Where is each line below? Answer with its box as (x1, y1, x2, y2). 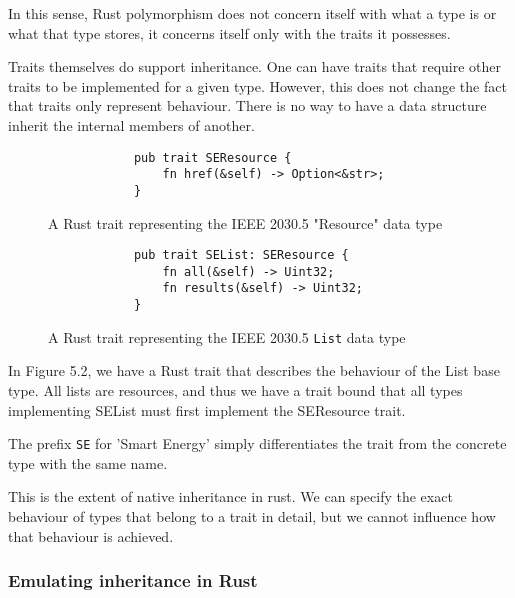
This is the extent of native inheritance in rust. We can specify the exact (8, 486, 453, 507)
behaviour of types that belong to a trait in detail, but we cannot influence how (8, 506, 496, 527)
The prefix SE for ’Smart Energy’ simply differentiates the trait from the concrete (8, 433, 507, 454)
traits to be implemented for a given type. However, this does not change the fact (8, 75, 507, 96)
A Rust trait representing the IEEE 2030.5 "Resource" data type (48, 212, 443, 233)
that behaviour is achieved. (8, 525, 174, 546)
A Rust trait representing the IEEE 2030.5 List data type (48, 326, 406, 347)
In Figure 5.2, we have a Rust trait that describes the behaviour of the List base (8, 360, 500, 381)
